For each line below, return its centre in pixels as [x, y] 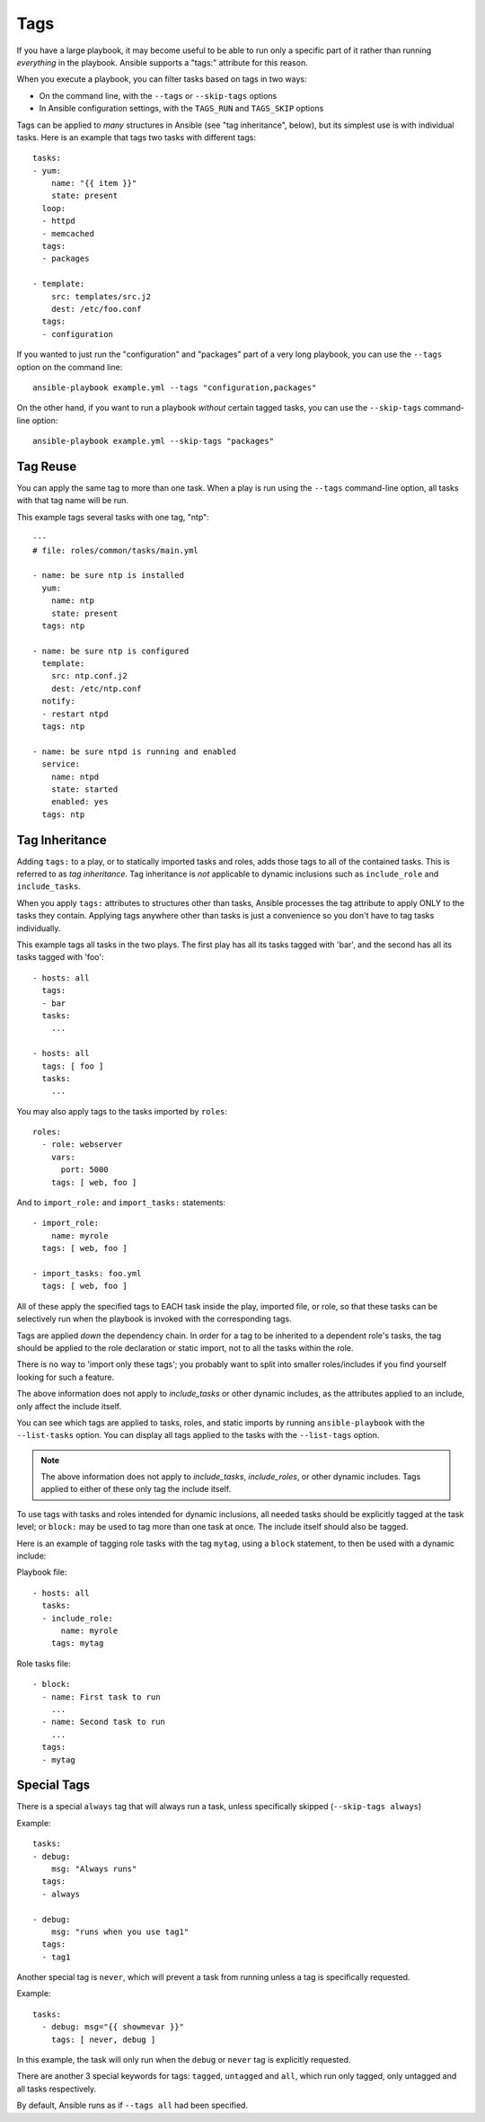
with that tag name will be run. [73, 501]
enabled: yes [79, 802]
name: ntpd [75, 777]
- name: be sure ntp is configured [111, 651]
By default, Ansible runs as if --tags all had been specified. [132, 2105]
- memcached [68, 233]
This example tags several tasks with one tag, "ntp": [113, 517]
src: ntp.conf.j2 [89, 676]
